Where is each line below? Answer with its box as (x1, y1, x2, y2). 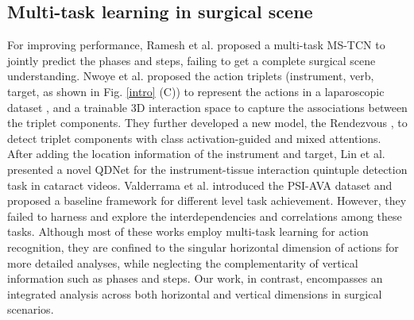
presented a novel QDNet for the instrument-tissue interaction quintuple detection (7, 160, 408, 177)
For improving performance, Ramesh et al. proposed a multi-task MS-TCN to (7, 37, 385, 53)
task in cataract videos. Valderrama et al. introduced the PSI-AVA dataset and (7, 176, 393, 193)
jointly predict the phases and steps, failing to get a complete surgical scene (7, 52, 376, 68)
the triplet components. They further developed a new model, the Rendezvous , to (7, 114, 408, 131)
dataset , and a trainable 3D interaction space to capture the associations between (7, 98, 408, 115)
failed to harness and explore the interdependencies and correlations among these (7, 207, 402, 224)
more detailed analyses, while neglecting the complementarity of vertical (7, 254, 358, 271)
